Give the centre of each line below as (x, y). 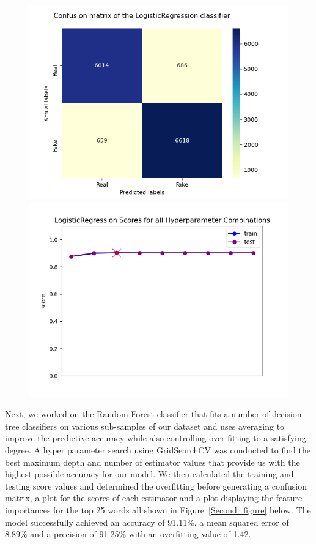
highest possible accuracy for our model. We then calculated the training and (149, 474)
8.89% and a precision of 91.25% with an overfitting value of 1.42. (128, 534)
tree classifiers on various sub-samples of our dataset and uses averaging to (145, 426)
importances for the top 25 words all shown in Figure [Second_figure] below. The (158, 509)
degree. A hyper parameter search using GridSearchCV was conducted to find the (158, 449)
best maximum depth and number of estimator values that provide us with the (152, 462)
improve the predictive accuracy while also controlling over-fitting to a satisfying (156, 438)
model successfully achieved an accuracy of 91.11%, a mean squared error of (147, 522)
